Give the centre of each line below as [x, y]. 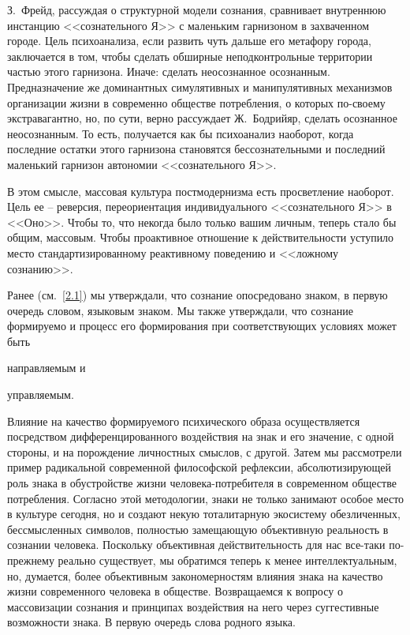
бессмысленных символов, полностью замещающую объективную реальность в [198, 529]
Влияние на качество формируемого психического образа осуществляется [184, 421]
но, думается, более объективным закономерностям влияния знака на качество [195, 575]
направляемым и [47, 368]
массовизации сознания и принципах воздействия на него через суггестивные [193, 606]
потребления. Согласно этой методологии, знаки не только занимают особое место [206, 498]
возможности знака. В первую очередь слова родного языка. [151, 622]
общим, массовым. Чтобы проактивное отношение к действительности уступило [201, 237]
